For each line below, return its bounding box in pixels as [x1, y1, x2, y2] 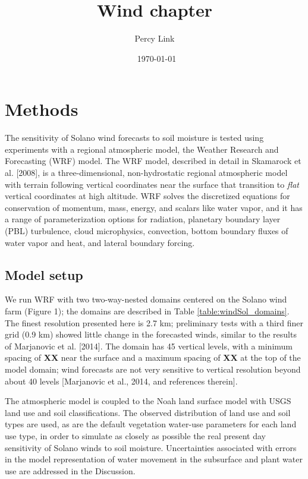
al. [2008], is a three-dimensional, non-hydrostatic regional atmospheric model [5, 166, 288, 179]
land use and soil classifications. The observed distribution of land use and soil [5, 406, 291, 418]
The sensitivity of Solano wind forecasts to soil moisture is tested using [5, 131, 264, 144]
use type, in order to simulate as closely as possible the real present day [5, 429, 266, 442]
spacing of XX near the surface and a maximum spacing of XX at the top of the [5, 351, 301, 364]
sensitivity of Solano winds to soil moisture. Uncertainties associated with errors [5, 441, 297, 453]
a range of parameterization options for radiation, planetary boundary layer [5, 213, 281, 225]
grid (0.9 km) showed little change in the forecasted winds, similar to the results [5, 328, 297, 341]
